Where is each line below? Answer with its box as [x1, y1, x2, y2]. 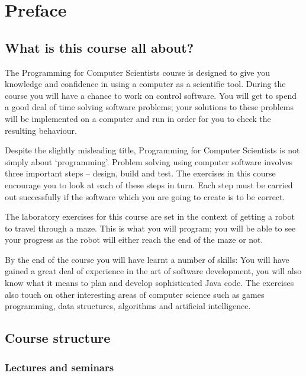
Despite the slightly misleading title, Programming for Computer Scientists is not [5, 144, 300, 156]
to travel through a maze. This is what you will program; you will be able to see [5, 221, 296, 234]
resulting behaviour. [5, 124, 77, 136]
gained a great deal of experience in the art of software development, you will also [5, 265, 302, 277]
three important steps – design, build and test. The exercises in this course [5, 167, 276, 179]
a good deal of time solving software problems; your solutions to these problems [5, 101, 294, 113]
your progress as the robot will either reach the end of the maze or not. [5, 233, 263, 246]
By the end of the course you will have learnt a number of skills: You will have [5, 253, 289, 265]
